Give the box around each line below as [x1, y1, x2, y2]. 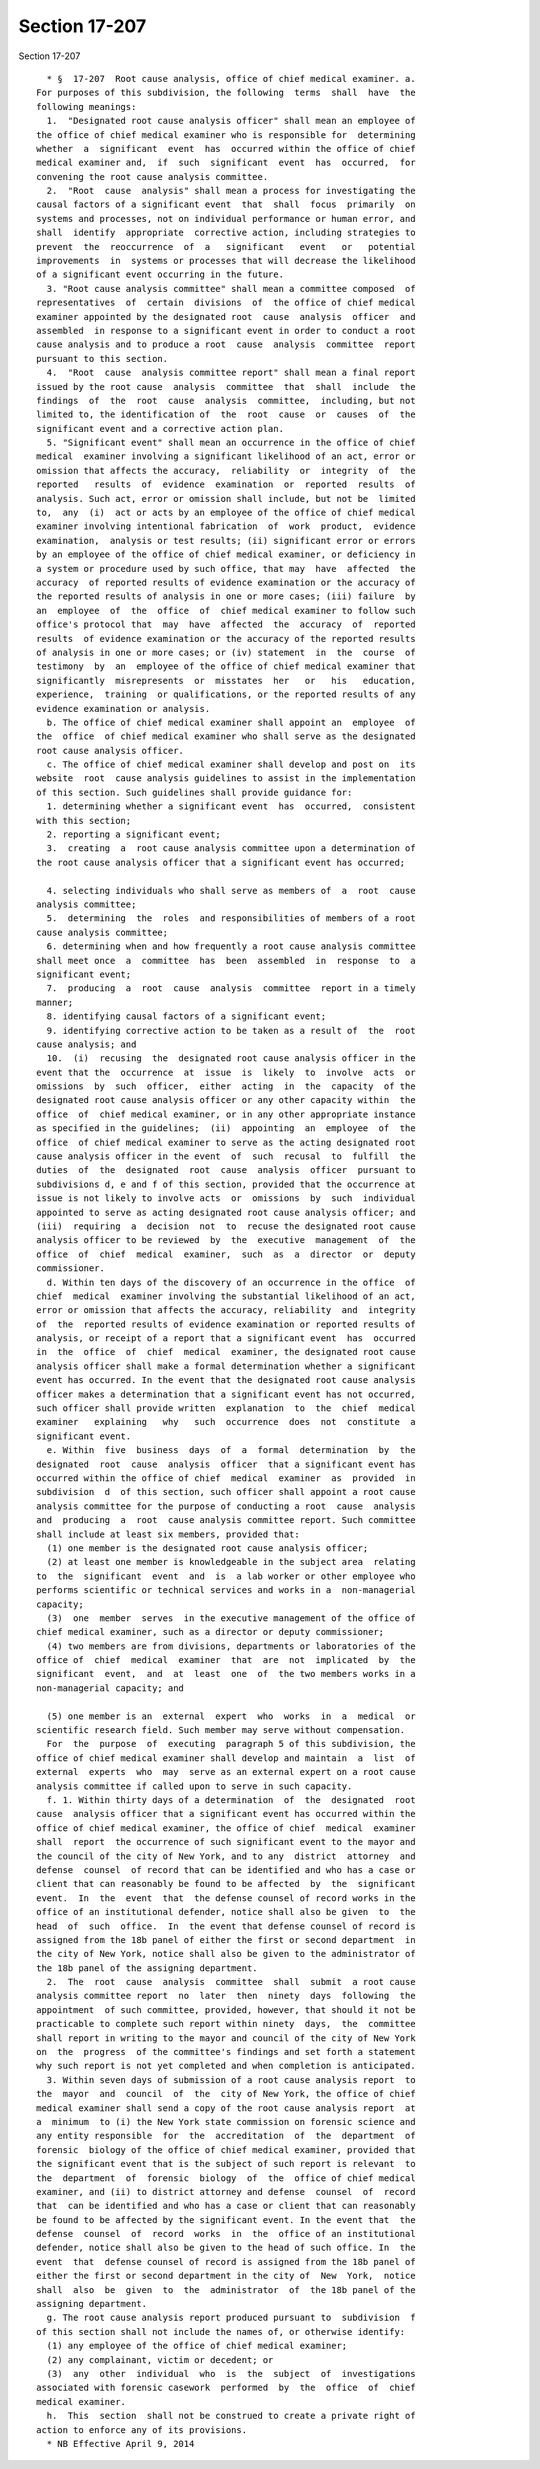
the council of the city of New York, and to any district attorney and [36, 1850, 416, 1862]
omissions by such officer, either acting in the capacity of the [36, 1081, 416, 1092]
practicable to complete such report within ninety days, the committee [36, 2018, 416, 2030]
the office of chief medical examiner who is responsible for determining [36, 129, 416, 140]
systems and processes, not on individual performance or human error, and [36, 213, 416, 224]
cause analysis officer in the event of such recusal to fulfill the [36, 1151, 416, 1162]
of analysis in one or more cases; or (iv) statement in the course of [36, 646, 416, 658]
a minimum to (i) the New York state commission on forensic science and [36, 2116, 416, 2127]
